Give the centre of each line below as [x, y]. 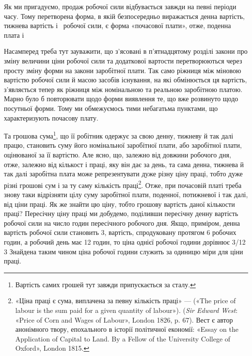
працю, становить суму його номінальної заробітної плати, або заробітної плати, [123, 145]
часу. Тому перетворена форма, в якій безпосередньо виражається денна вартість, [124, 16]
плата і [14, 35]
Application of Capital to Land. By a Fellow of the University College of [123, 338]
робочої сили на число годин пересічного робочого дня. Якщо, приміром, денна [122, 223]
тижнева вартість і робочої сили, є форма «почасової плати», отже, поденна [118, 25]
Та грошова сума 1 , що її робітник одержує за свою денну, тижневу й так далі [119, 135]
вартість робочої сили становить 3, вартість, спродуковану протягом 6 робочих [120, 232]
